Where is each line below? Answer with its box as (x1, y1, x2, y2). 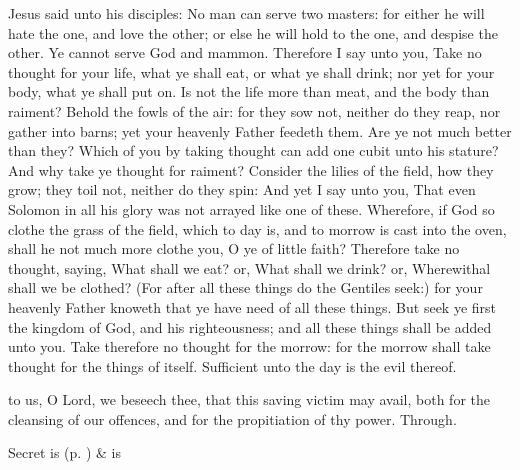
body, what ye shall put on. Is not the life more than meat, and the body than (8, 81, 490, 102)
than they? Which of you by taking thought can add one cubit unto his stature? (8, 140, 499, 161)
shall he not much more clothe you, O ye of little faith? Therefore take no (8, 238, 460, 259)
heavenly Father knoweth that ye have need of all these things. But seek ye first (8, 296, 497, 317)
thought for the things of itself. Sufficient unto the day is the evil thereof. (8, 355, 457, 376)
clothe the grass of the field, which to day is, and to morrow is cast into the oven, (8, 218, 507, 239)
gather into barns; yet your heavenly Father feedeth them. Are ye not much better (8, 120, 512, 141)
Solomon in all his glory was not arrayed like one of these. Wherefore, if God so (8, 198, 495, 219)
